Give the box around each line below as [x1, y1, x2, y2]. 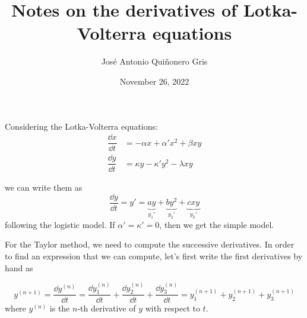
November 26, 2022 [119, 75, 189, 87]
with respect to [145, 302, 200, 314]
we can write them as [5, 181, 83, 194]
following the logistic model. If [5, 218, 115, 230]
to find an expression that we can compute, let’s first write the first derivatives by [5, 249, 303, 262]
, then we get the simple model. [159, 218, 274, 230]
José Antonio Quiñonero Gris [101, 55, 208, 68]
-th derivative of [77, 302, 136, 314]
